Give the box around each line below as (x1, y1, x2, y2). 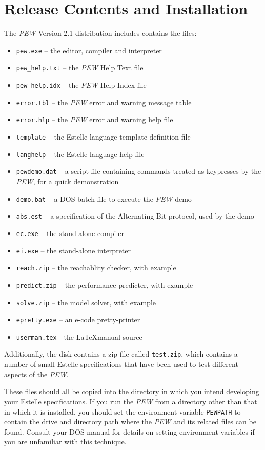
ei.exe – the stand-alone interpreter (16, 245, 131, 256)
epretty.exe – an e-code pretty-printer (16, 314, 140, 325)
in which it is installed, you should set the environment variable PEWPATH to (4, 406, 241, 417)
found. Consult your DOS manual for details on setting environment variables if (4, 426, 255, 437)
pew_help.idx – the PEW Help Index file (16, 80, 147, 90)
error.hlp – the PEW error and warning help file (16, 114, 173, 125)
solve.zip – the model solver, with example (16, 297, 156, 307)
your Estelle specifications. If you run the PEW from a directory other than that (4, 396, 257, 406)
